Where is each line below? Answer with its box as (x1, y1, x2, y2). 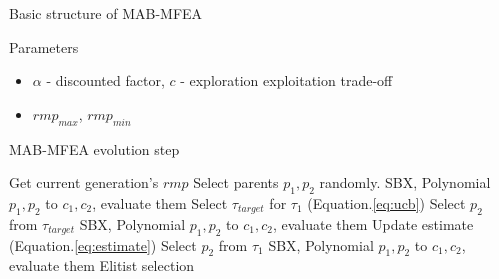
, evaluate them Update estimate (272, 213, 474, 234)
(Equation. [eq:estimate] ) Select (9, 234, 197, 255)
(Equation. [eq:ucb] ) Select (307, 192, 466, 213)
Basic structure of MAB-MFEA (9, 3, 203, 23)
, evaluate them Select (92, 192, 228, 213)
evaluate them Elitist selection (9, 255, 195, 276)
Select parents (193, 172, 279, 193)
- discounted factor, (46, 70, 165, 91)
